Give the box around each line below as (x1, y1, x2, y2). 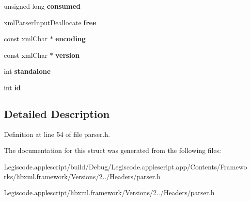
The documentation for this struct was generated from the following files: (4, 145, 221, 155)
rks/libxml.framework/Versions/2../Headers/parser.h (4, 171, 161, 181)
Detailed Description (4, 106, 110, 121)
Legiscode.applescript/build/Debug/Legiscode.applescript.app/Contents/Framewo (4, 161, 247, 171)
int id (4, 82, 21, 92)
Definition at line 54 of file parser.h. (4, 129, 110, 139)
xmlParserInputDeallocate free (4, 17, 96, 27)
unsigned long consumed (4, 1, 80, 11)
